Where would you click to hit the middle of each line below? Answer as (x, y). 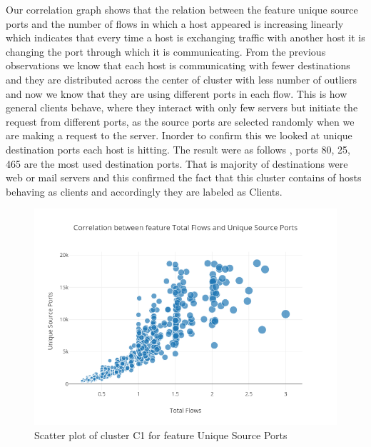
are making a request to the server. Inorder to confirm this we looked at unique (179, 135)
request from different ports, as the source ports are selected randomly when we (180, 121)
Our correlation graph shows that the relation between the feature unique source (182, 9)
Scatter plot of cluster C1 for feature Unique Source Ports (161, 435)
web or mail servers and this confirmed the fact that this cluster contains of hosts (184, 177)
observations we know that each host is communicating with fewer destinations (178, 65)
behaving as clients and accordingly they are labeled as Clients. (144, 191)
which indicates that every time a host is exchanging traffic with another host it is (185, 37)
